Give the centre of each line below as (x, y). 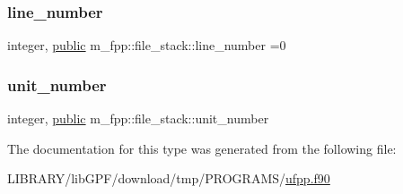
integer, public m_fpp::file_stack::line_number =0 (147, 45)
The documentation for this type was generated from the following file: (202, 148)
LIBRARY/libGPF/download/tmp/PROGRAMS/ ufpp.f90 (169, 178)
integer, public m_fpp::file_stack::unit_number (138, 118)
